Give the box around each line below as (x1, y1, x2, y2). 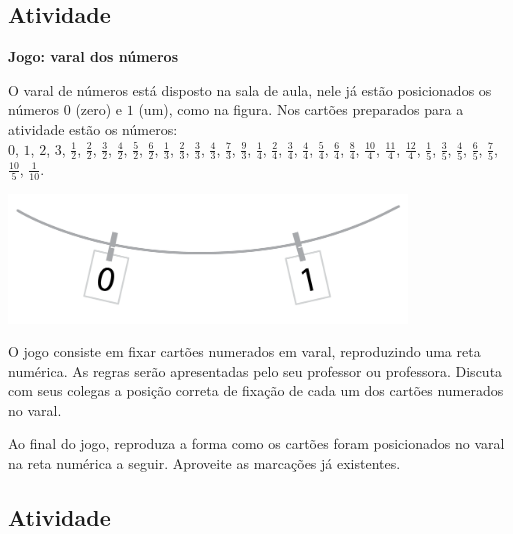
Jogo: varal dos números (8, 46, 179, 67)
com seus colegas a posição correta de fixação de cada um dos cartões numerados (8, 380, 504, 401)
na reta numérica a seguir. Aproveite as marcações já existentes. (8, 453, 401, 474)
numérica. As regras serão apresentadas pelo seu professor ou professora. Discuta (8, 360, 503, 381)
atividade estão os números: (8, 118, 178, 139)
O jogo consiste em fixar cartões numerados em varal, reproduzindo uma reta (8, 341, 481, 362)
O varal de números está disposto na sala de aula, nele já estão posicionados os (8, 79, 492, 100)
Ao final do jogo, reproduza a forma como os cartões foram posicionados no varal (8, 433, 505, 454)
